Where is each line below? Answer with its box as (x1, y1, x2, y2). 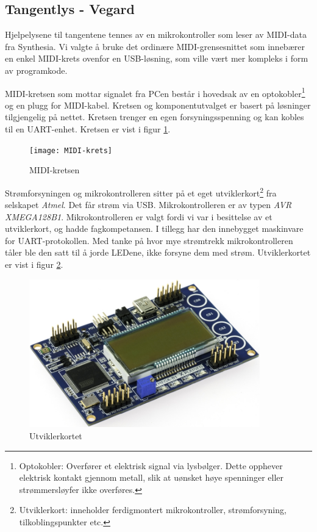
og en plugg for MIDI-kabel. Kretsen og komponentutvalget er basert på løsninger (5, 98, 311, 111)
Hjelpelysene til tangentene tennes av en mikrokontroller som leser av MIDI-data (5, 28, 307, 41)
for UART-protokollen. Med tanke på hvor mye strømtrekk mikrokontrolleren (5, 234, 293, 246)
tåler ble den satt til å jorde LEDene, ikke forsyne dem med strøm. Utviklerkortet (5, 246, 311, 259)
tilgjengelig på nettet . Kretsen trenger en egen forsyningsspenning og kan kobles (5, 110, 304, 123)
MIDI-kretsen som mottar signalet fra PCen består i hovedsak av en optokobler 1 (5, 85, 305, 99)
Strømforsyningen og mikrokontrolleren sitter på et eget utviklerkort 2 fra (5, 184, 277, 199)
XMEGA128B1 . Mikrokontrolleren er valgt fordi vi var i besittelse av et (5, 210, 272, 223)
